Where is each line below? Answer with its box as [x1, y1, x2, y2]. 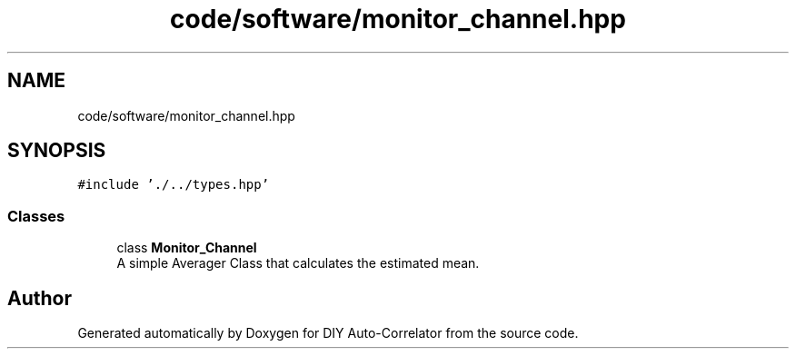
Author [7, 286, 72, 310]
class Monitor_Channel [116, 240, 257, 256]
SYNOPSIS [7, 139, 106, 163]
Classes [7, 206, 65, 225]
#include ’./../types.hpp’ [77, 177, 270, 193]
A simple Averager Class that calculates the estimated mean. [116, 255, 480, 272]
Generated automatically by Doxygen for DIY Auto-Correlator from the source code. [77, 325, 579, 341]
